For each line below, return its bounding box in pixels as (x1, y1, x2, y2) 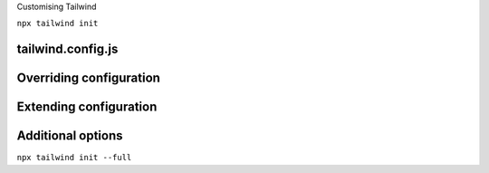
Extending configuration (16, 100, 158, 115)
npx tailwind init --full (16, 152, 132, 163)
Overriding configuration (16, 71, 160, 86)
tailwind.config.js (16, 42, 119, 57)
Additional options (16, 128, 123, 144)
